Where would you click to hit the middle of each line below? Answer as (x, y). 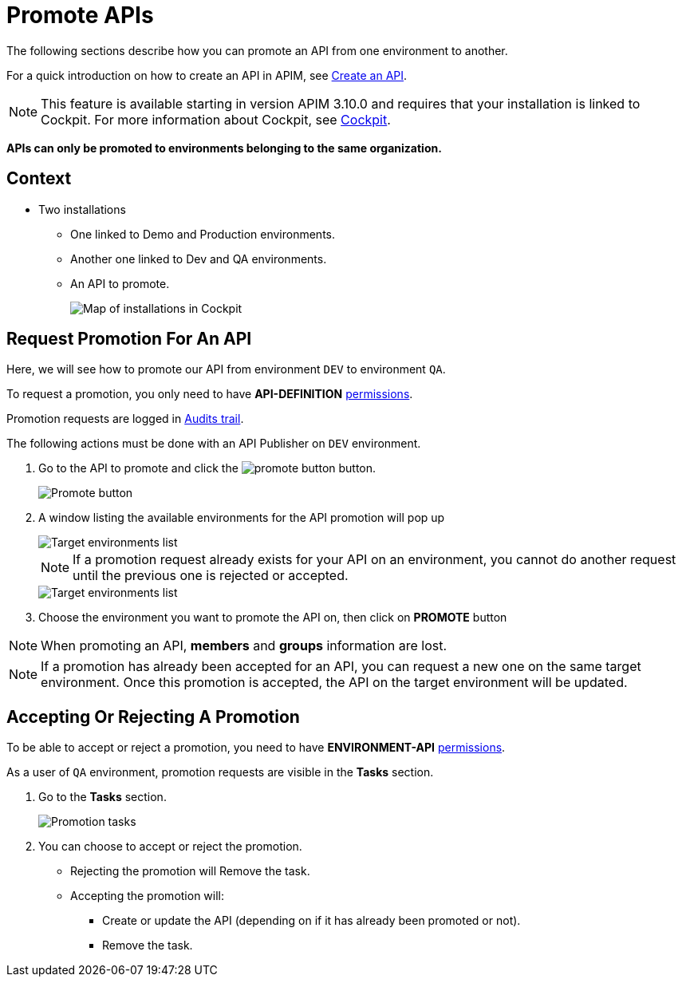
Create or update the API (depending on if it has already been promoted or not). (311, 921)
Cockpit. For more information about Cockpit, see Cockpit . (216, 119)
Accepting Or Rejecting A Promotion (153, 717)
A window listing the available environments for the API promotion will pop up (242, 518)
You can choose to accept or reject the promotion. (170, 847)
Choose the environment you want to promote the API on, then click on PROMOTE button (273, 618)
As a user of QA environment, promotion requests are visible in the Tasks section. (220, 772)
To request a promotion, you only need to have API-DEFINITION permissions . (210, 394)
